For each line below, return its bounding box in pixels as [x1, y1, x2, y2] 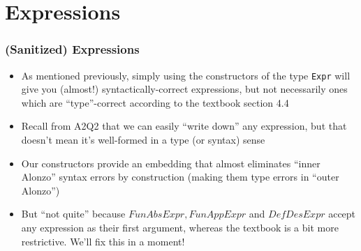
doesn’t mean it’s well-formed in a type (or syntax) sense [21, 132, 265, 147]
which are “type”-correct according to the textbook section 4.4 [21, 95, 289, 109]
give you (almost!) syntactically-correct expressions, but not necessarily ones [21, 82, 348, 96]
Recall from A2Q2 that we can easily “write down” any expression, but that [21, 119, 347, 133]
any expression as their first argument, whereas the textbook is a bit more [21, 220, 339, 234]
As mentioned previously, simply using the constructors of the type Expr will [21, 68, 351, 82]
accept [328, 206, 356, 221]
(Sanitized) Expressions [5, 40, 140, 58]
